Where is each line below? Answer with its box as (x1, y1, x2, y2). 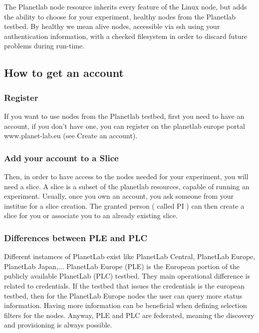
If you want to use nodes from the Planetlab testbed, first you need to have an (4, 110, 245, 121)
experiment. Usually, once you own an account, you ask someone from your (4, 191, 234, 201)
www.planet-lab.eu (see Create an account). (4, 130, 138, 141)
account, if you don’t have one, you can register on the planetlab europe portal (4, 120, 245, 131)
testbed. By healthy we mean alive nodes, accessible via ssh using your (4, 21, 220, 31)
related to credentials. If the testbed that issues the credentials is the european (4, 280, 245, 291)
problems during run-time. (4, 40, 85, 51)
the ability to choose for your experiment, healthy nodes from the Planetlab (4, 11, 236, 21)
